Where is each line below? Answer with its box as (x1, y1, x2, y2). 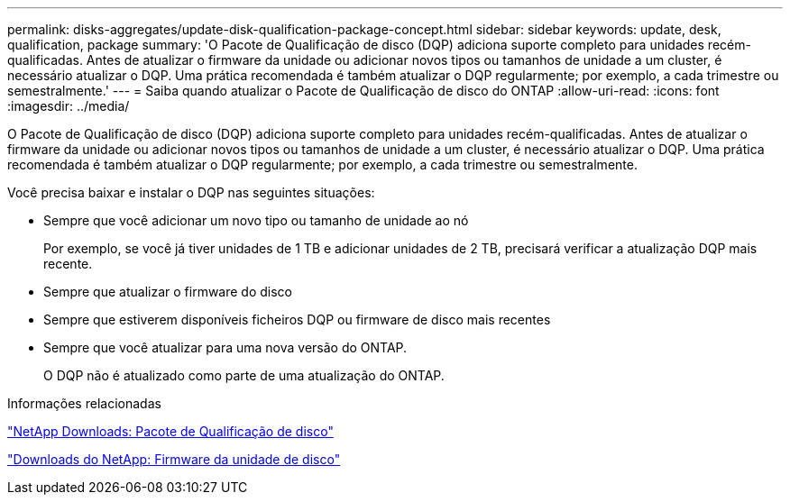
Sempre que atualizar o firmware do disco (43, 284, 292, 299)
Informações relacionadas (7, 396, 161, 411)
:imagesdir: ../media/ (7, 98, 130, 114)
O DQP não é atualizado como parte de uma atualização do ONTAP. (43, 368, 445, 383)
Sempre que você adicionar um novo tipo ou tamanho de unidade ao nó (43, 213, 469, 228)
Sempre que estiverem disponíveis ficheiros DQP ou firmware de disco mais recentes (43, 312, 551, 327)
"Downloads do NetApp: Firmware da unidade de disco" (7, 452, 341, 467)
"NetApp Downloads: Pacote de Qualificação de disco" (7, 424, 334, 439)
